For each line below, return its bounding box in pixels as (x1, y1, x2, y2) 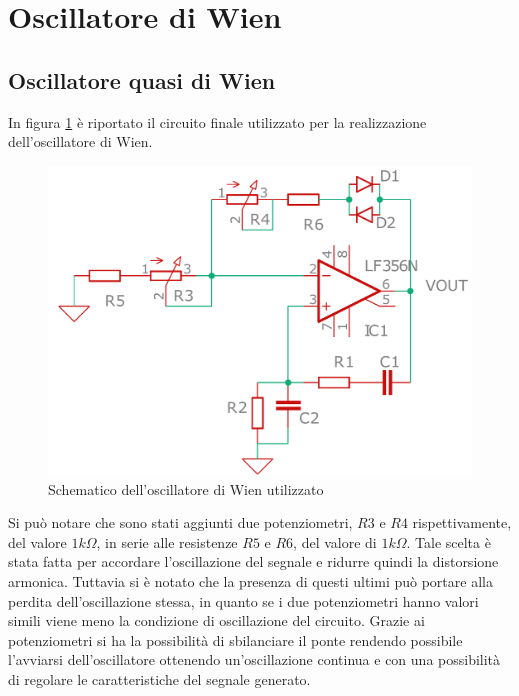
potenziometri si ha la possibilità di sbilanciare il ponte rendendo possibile (8, 629, 463, 650)
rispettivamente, (412, 512, 512, 533)
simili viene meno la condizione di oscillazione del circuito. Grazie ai (8, 610, 425, 631)
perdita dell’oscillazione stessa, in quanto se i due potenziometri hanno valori (8, 590, 479, 611)
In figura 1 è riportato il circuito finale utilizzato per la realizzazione (8, 111, 427, 132)
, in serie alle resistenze (96, 531, 238, 552)
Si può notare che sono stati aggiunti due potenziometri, (8, 512, 353, 533)
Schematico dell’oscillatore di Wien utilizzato (48, 478, 324, 499)
